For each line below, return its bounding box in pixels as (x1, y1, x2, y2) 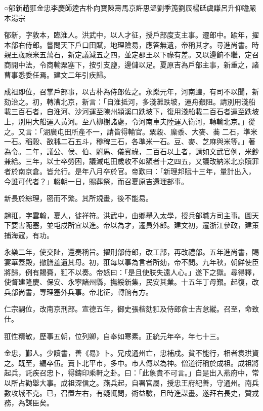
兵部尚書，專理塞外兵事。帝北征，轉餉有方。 (4, 286, 153, 297)
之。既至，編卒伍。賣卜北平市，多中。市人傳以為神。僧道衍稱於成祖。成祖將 (4, 357, 259, 368)
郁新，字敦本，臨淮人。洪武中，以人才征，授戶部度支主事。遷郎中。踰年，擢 (4, 29, 259, 40)
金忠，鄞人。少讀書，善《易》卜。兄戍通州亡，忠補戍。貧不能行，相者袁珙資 (4, 348, 259, 358)
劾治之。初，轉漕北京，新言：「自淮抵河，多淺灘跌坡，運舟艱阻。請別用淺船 (4, 96, 255, 107)
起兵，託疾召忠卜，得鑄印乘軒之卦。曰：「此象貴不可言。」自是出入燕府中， (4, 367, 252, 378)
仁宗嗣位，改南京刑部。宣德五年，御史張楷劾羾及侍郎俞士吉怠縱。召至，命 (4, 303, 252, 314)
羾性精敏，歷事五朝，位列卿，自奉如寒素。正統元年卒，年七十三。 (4, 330, 224, 341)
